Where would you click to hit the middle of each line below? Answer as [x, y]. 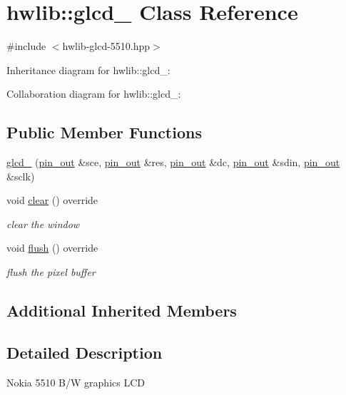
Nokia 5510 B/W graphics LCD [76, 382]
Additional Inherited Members [122, 311]
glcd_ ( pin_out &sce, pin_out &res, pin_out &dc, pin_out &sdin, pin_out [173, 162]
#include [26, 46]
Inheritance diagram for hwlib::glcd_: [88, 70]
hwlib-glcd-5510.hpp [106, 46]
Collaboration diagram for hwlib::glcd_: [94, 94]
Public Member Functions [104, 132]
